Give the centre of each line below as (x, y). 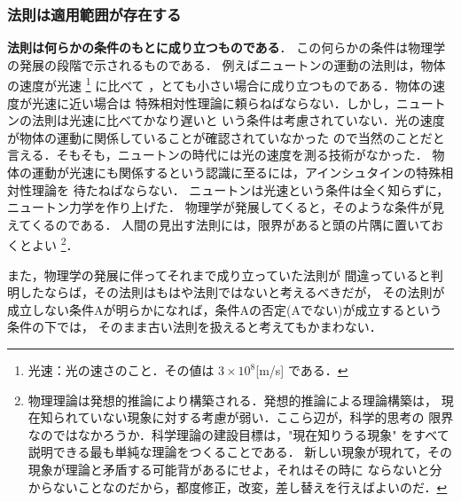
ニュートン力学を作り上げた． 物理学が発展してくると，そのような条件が (219, 207)
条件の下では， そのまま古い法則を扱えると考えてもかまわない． (195, 327)
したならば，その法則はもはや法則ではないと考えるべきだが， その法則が (232, 292)
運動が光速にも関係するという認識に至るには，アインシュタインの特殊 (236, 173)
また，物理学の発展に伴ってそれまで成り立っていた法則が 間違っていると (219, 275)
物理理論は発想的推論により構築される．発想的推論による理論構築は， (233, 400)
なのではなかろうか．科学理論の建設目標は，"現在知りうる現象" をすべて (238, 434)
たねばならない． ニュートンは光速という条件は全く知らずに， (267, 189)
